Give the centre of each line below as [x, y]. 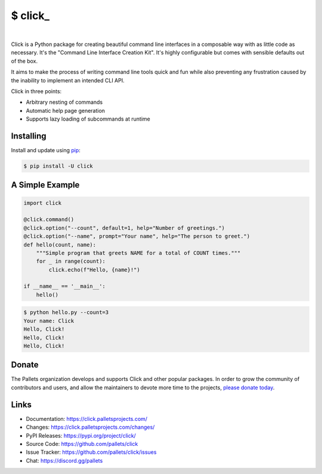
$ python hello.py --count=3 [66, 313]
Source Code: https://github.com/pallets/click [82, 444]
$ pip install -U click [58, 166]
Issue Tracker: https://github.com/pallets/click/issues [91, 452]
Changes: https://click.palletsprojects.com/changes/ [90, 427]
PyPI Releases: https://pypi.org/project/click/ [81, 435]
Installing [29, 136]
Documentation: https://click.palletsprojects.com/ [87, 418]
